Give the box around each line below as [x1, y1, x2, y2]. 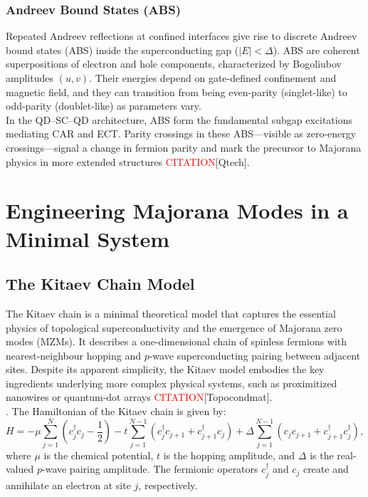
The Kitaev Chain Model [6, 273, 195, 295]
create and [303, 461, 349, 476]
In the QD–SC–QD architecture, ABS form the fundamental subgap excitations [6, 112, 352, 127]
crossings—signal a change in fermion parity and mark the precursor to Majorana [6, 140, 362, 155]
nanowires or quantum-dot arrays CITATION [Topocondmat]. [6, 389, 273, 404]
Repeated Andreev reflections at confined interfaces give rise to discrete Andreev [6, 28, 357, 43]
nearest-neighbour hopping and [6, 347, 141, 362]
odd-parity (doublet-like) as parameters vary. [6, 98, 201, 113]
